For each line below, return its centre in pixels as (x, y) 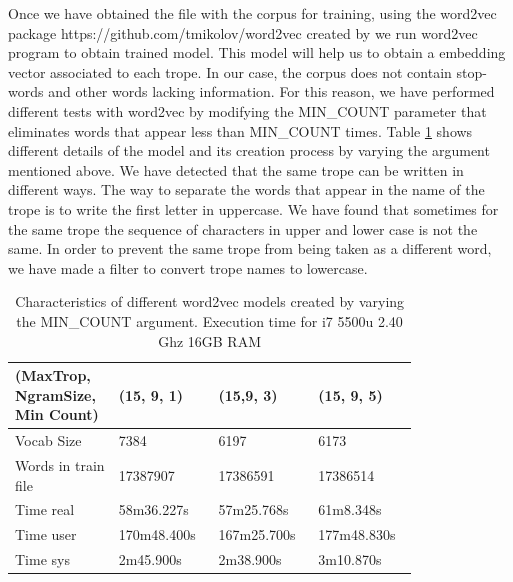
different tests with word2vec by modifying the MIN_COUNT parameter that (247, 110)
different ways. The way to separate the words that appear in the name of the (246, 189)
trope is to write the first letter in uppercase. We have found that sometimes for (253, 208)
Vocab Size (48, 440)
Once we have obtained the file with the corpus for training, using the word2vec (252, 13)
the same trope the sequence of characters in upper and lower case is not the (243, 228)
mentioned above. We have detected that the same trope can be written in (236, 169)
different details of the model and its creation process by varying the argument (249, 150)
